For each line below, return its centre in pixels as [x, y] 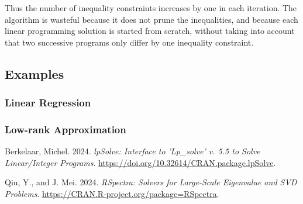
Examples [35, 73]
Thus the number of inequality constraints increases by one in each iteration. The [151, 8]
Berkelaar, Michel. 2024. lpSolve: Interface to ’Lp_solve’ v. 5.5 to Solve [132, 151]
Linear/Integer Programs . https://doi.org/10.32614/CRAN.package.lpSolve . [140, 162]
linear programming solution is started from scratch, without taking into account [150, 31]
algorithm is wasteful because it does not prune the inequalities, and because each [151, 19]
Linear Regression [48, 103]
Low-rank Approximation [66, 129]
